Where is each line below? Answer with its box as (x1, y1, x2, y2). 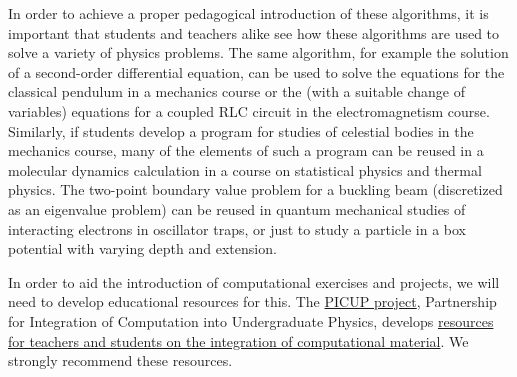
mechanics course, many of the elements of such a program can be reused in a (8, 140, 484, 161)
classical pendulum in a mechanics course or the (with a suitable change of (8, 81, 465, 102)
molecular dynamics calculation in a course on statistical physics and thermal (8, 159, 482, 180)
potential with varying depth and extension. (8, 238, 277, 259)
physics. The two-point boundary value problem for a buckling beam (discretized (8, 179, 503, 200)
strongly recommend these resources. (8, 350, 233, 371)
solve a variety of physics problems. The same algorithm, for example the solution (8, 42, 509, 63)
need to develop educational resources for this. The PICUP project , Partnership (8, 291, 497, 312)
